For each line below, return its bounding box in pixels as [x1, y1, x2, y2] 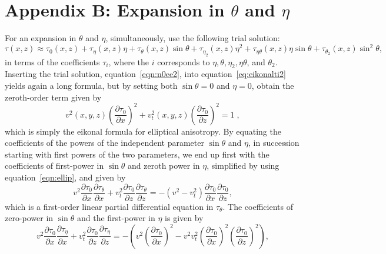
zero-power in [5, 212, 54, 224]
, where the [108, 55, 149, 68]
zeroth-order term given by [5, 91, 102, 103]
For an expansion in [5, 32, 76, 44]
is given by [165, 212, 204, 224]
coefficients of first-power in [5, 159, 104, 172]
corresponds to [157, 55, 210, 68]
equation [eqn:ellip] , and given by [5, 171, 126, 183]
